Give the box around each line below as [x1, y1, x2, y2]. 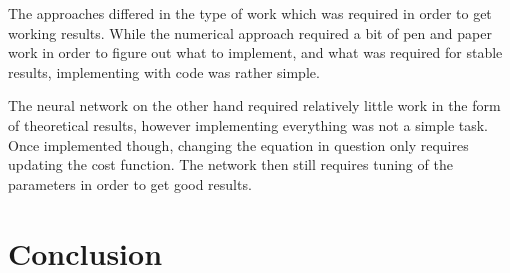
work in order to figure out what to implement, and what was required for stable [8, 42, 503, 63]
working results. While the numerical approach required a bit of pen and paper [8, 22, 492, 43]
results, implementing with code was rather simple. [8, 61, 320, 82]
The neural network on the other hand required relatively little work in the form [8, 95, 501, 116]
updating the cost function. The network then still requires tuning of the [8, 154, 453, 175]
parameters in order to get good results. [8, 173, 252, 194]
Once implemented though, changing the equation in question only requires [8, 134, 469, 155]
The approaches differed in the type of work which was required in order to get [8, 3, 492, 23]
